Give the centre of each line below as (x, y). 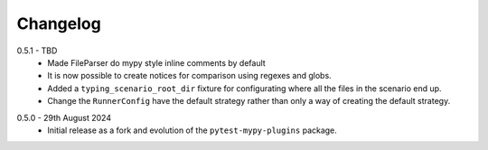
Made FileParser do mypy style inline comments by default (156, 62)
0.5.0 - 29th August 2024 (64, 117)
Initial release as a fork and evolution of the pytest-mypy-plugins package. (192, 130)
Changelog (59, 23)
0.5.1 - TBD (37, 51)
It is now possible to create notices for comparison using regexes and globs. (189, 76)
